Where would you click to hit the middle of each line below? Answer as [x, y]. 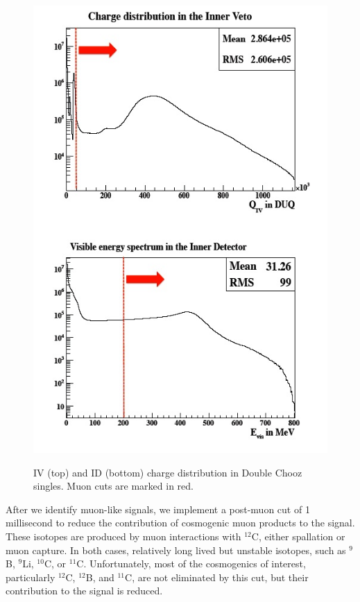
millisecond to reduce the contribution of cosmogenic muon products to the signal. [180, 523]
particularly [31, 577]
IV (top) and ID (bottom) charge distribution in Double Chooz [168, 472]
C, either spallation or [298, 536]
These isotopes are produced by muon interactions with [123, 536]
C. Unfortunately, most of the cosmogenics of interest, [191, 564]
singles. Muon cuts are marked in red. [113, 486]
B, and [100, 577]
